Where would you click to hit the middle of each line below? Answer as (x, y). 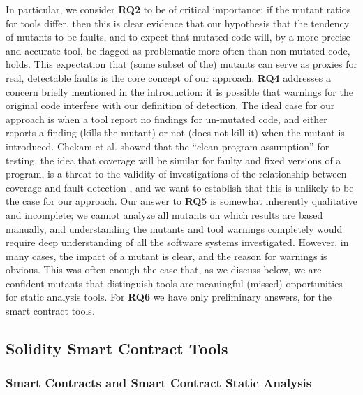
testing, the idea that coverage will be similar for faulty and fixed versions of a (173, 160)
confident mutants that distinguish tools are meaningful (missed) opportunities (174, 283)
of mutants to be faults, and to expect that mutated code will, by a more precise (178, 37)
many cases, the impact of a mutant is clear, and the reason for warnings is (166, 256)
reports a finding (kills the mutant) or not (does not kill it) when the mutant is (175, 132)
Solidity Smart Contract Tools (117, 349)
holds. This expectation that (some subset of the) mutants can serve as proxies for (181, 64)
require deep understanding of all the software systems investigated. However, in (177, 242)
